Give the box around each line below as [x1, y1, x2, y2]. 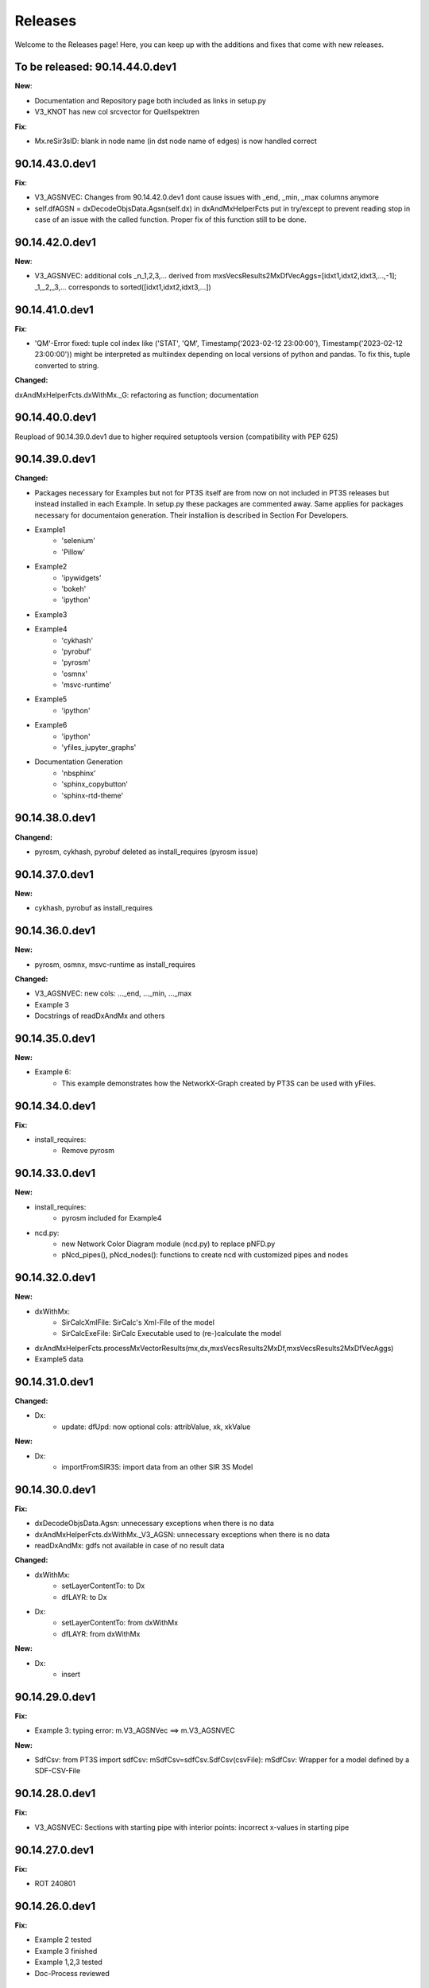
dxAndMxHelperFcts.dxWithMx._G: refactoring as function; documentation [14, 390, 259, 399]
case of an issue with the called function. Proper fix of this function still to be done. [34, 215, 307, 224]
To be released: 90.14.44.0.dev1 [14, 60, 177, 74]
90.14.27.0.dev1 [14, 1843, 95, 1857]
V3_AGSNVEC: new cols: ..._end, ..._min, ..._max [34, 988, 192, 998]
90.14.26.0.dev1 [14, 1899, 96, 1912]
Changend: [14, 832, 53, 842]
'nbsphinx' [61, 768, 96, 778]
